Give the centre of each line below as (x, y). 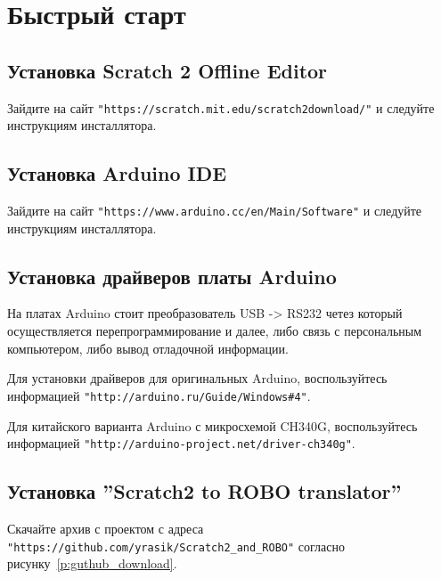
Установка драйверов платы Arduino (172, 276)
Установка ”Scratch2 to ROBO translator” (204, 491)
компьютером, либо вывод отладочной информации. (148, 348)
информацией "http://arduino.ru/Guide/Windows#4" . (159, 395)
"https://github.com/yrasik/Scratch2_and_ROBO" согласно (176, 546)
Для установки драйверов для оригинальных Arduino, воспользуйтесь (197, 378)
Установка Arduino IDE (117, 173)
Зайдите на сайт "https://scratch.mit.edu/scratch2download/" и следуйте (221, 107)
